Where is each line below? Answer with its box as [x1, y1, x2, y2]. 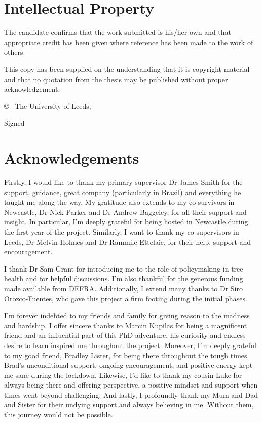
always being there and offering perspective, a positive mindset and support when [4, 379, 258, 390]
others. [4, 47, 25, 57]
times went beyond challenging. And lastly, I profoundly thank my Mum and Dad [4, 389, 258, 400]
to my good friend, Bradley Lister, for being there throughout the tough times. [4, 350, 249, 360]
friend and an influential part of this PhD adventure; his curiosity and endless [4, 330, 246, 340]
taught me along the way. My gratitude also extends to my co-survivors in [4, 197, 235, 207]
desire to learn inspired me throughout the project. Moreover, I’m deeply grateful [4, 339, 256, 350]
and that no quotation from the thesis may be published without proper [4, 73, 228, 84]
